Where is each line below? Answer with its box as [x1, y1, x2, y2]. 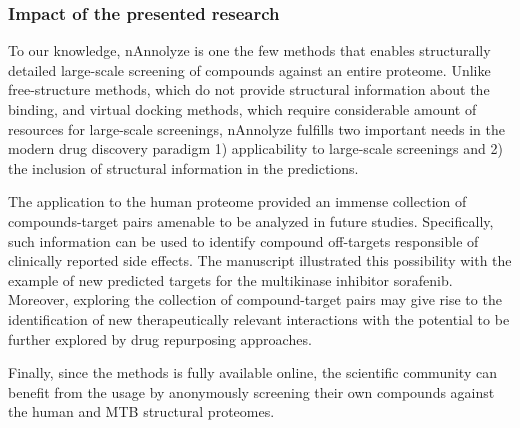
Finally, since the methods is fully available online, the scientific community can [8, 362, 497, 383]
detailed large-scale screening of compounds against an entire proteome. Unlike [8, 59, 491, 80]
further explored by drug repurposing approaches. [8, 328, 312, 349]
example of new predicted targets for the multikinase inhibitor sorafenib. [8, 269, 453, 290]
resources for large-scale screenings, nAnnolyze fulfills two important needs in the [8, 118, 505, 139]
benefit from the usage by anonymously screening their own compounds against [8, 381, 495, 402]
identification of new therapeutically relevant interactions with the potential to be [8, 308, 510, 329]
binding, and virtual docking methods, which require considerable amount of [8, 99, 477, 119]
